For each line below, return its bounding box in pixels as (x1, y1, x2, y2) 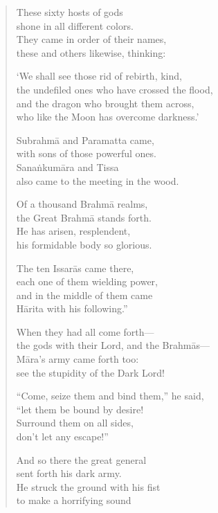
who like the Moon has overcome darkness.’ (16, 109, 199, 124)
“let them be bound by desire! (16, 402, 144, 416)
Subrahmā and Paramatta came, (16, 132, 154, 147)
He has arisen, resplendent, (16, 224, 131, 238)
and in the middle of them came (16, 287, 153, 302)
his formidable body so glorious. (16, 237, 152, 251)
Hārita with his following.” (16, 301, 128, 316)
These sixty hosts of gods (16, 5, 123, 19)
